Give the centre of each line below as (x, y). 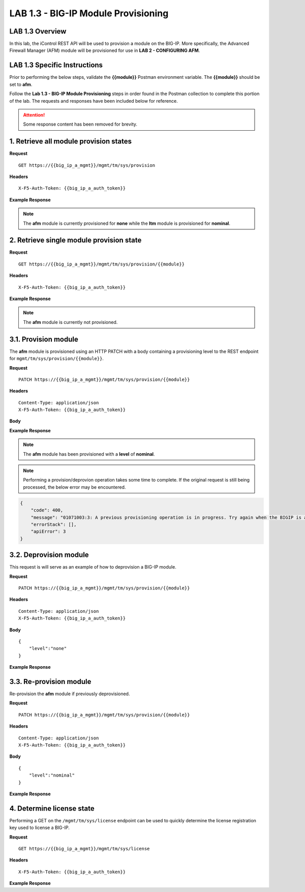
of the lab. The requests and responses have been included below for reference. (94, 101)
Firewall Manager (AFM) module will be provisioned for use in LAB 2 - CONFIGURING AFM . (105, 50)
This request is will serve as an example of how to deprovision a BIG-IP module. (93, 567)
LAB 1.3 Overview (38, 31)
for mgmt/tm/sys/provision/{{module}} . (57, 359)
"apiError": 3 (48, 532)
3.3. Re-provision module (50, 681)
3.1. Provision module (44, 339)
